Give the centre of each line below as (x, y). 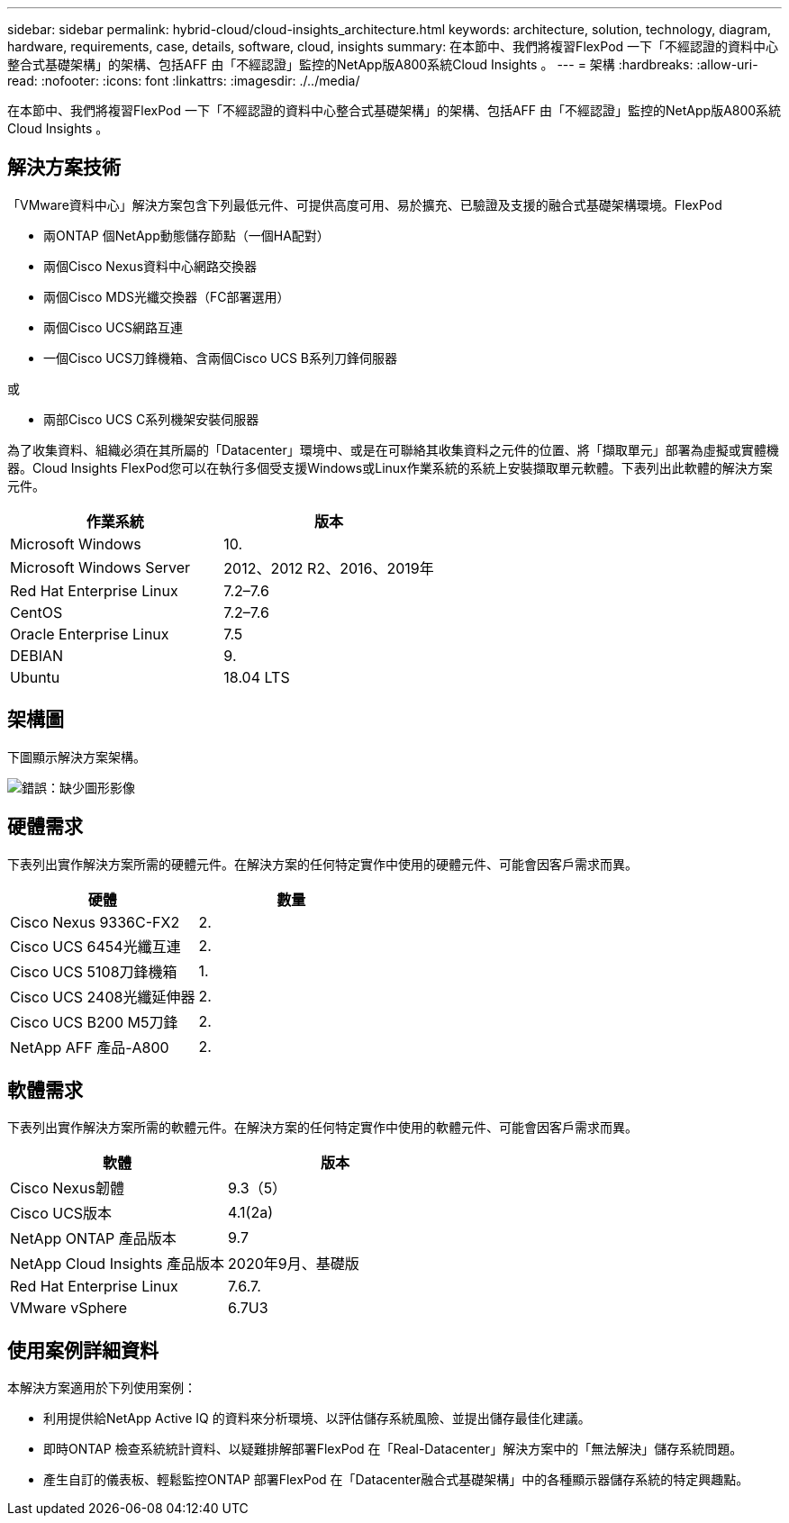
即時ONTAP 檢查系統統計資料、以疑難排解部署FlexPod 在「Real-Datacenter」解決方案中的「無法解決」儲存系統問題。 (393, 1449)
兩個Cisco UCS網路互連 (113, 327)
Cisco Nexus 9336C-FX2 (95, 922)
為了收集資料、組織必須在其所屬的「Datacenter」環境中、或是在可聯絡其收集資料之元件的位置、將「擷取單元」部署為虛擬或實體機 (393, 449)
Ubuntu (35, 677)
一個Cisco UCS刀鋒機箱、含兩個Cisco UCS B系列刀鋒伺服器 (221, 358)
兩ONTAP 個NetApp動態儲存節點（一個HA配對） (186, 235)
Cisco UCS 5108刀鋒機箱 (94, 971)
